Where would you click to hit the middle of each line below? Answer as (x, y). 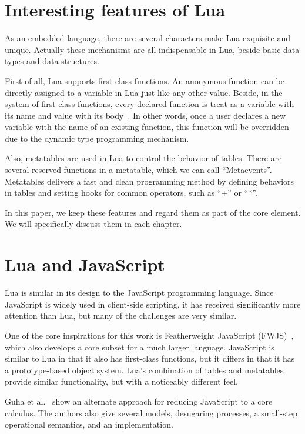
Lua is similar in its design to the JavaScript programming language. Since (139, 293)
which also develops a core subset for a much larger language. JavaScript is (140, 347)
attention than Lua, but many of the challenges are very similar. (121, 316)
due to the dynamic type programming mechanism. (97, 138)
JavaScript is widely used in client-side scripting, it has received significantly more (153, 304)
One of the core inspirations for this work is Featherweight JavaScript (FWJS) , (149, 335)
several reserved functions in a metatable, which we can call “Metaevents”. (138, 170)
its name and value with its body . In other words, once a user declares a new (145, 115)
